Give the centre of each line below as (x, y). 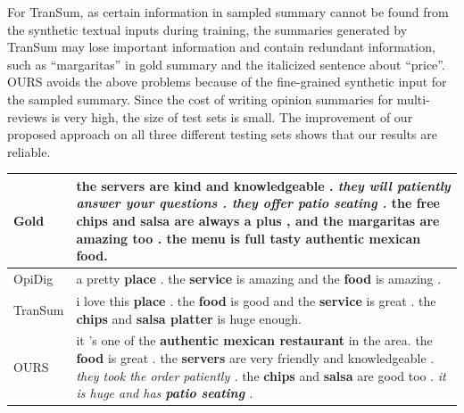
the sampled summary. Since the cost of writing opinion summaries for (200, 99)
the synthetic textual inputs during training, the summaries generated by (207, 29)
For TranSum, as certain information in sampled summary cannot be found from (228, 12)
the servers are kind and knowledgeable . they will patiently (263, 185)
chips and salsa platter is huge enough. (189, 318)
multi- (413, 99)
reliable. (29, 151)
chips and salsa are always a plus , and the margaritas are (258, 221)
